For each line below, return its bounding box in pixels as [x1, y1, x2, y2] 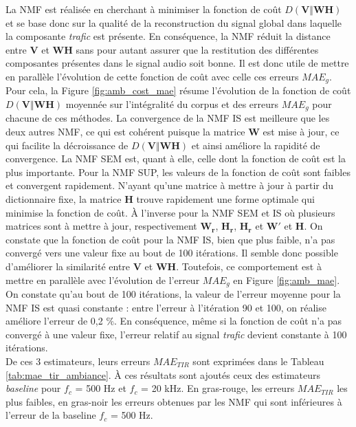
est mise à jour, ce [263, 124, 340, 139]
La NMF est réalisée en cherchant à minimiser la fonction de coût [5, 2, 282, 16]
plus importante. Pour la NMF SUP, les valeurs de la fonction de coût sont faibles [5, 164, 351, 179]
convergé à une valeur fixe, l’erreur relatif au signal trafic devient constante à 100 [5, 327, 347, 341]
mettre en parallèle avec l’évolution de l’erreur [5, 272, 200, 287]
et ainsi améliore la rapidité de [191, 138, 320, 152]
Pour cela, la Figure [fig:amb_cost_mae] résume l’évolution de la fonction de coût [5, 83, 351, 98]
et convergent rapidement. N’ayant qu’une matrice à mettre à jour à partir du [5, 178, 334, 193]
